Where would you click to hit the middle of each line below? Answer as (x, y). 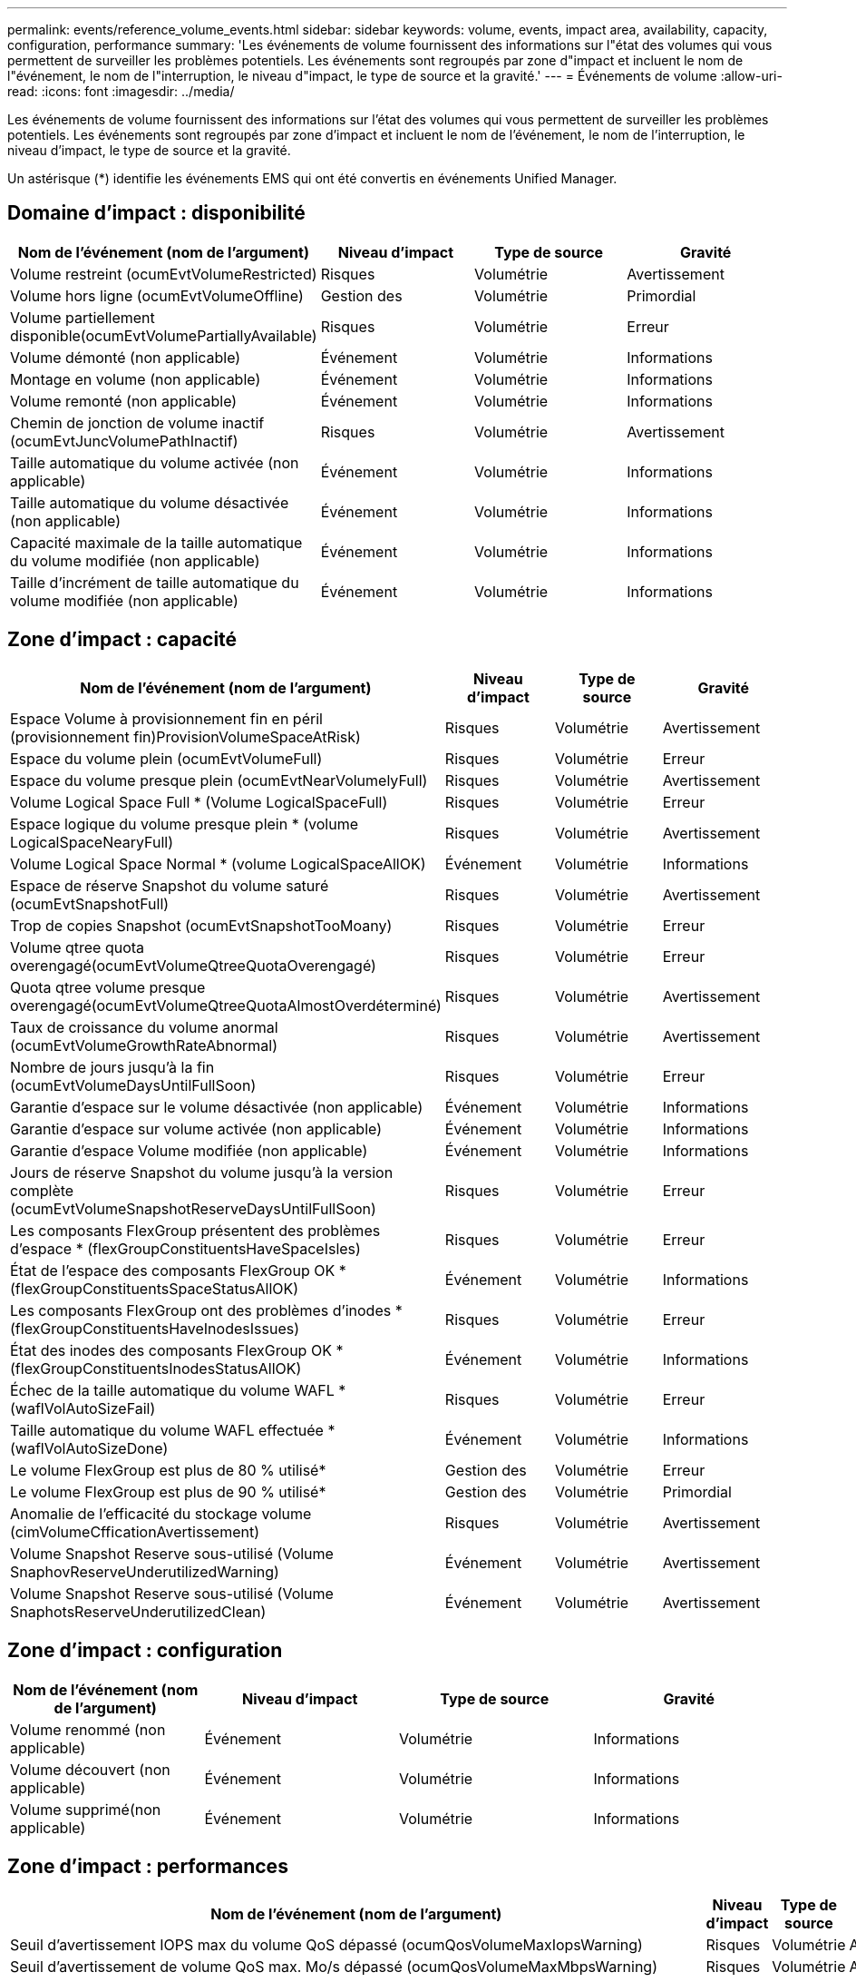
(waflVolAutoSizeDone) (89, 1448)
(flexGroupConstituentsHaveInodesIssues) (155, 1328)
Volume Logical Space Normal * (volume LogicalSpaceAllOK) (218, 863)
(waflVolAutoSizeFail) (83, 1408)
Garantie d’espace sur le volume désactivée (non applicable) (217, 1107)
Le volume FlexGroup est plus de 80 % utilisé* (168, 1470)
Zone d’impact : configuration (145, 1651)
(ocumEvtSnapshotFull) (90, 903)
